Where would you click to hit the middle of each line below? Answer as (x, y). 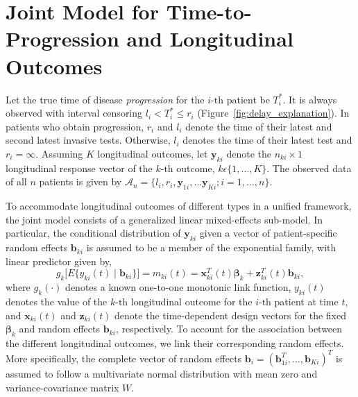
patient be (248, 99)
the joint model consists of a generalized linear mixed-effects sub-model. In (164, 219)
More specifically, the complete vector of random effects (124, 358)
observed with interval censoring (74, 113)
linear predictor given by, (59, 261)
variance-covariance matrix (62, 387)
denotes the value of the (57, 301)
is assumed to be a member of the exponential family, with (211, 247)
